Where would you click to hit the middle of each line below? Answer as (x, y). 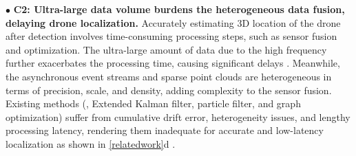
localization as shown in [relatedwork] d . (91, 143)
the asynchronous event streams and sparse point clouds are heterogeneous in (169, 76)
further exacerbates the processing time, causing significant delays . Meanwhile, (173, 63)
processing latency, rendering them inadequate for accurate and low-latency (165, 130)
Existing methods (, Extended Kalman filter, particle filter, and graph (153, 103)
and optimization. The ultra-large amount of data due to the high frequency (166, 49)
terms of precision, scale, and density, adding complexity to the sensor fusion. (169, 90)
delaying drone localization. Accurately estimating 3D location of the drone (173, 22)
